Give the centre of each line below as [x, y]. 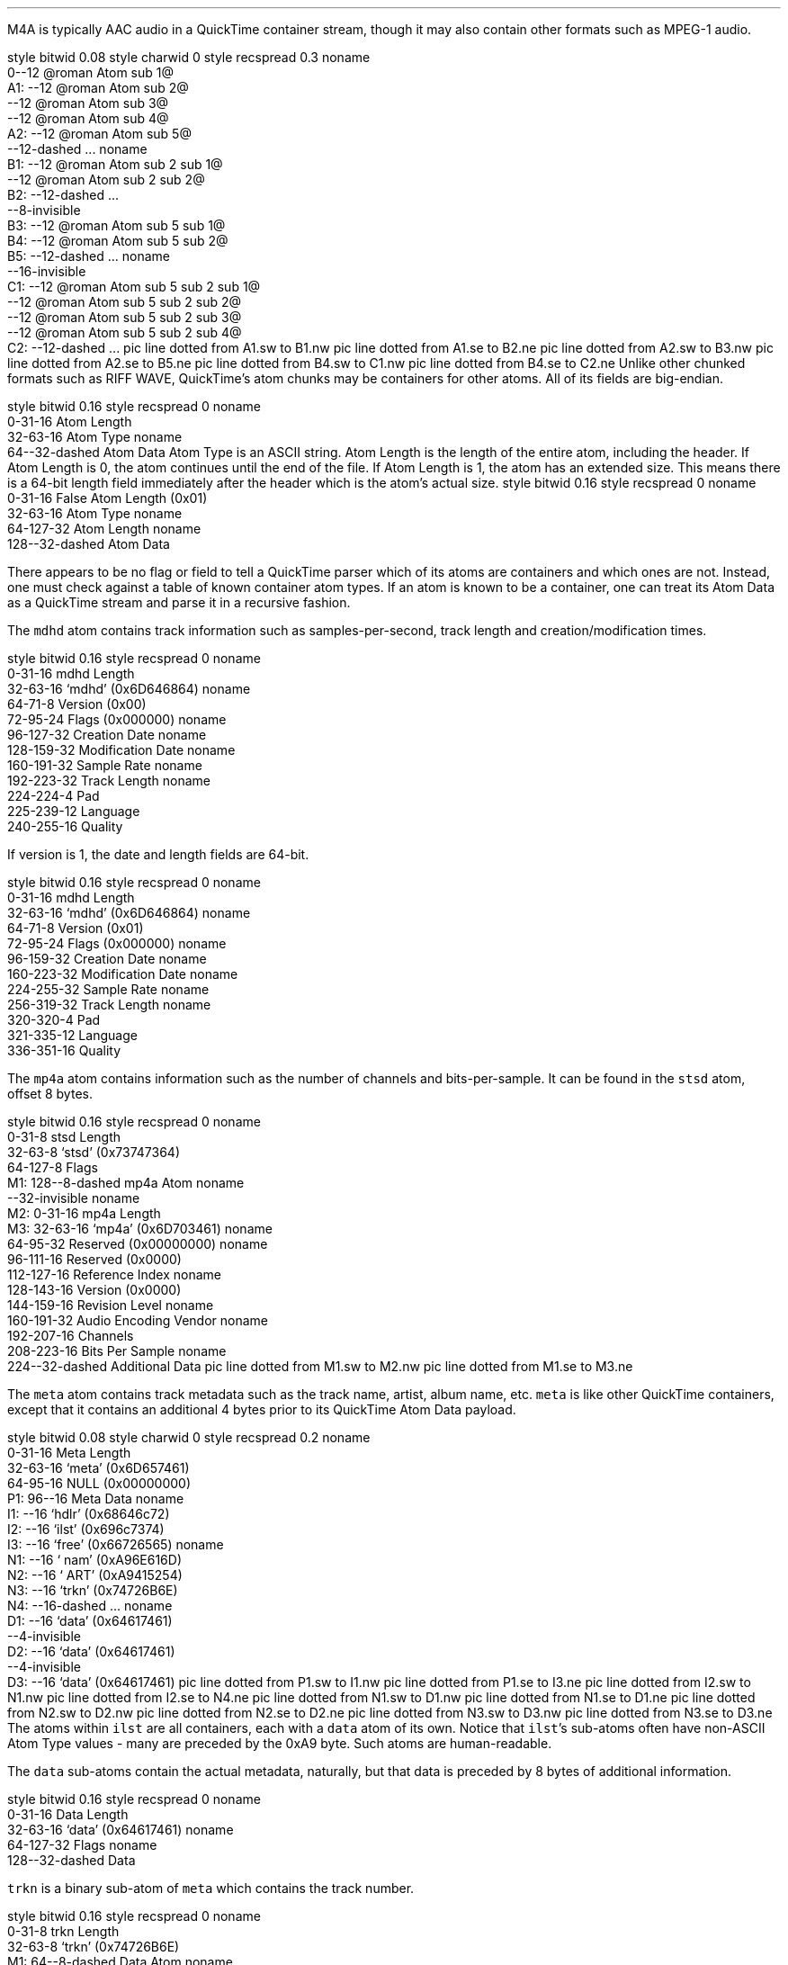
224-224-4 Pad [54, 796]
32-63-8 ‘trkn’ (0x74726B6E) [94, 1947]
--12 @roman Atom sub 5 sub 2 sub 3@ [125, 317]
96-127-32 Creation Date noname [107, 735]
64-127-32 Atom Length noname [104, 529]
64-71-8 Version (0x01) [76, 928]
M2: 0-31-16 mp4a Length [84, 1213]
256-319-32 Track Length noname [109, 1005]
